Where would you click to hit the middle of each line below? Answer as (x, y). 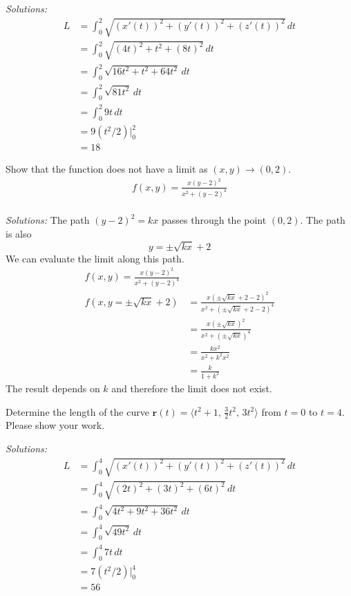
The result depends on (53, 388)
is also (19, 233)
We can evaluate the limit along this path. (95, 258)
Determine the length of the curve (77, 411)
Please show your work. (55, 425)
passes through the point (214, 220)
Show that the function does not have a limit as (107, 169)
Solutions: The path (48, 220)
